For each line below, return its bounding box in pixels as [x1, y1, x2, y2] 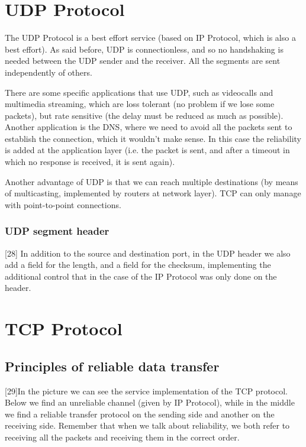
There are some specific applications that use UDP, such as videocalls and [5, 86, 273, 98]
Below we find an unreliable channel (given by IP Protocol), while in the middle [5, 396, 295, 409]
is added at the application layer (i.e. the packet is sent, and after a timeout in [5, 144, 290, 156]
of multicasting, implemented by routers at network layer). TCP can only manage [5, 187, 301, 199]
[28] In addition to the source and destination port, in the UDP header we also [5, 247, 291, 259]
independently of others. [5, 66, 92, 78]
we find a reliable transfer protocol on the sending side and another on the [5, 407, 275, 420]
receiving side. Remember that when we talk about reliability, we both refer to [5, 419, 290, 432]
